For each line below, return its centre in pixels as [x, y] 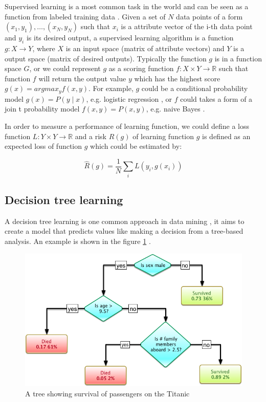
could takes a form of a [216, 98]
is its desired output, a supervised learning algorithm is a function [130, 38]
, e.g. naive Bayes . [175, 109]
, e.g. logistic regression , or [129, 98]
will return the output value [82, 78]
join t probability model [42, 109]
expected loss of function [43, 146]
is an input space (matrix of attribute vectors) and [145, 48]
